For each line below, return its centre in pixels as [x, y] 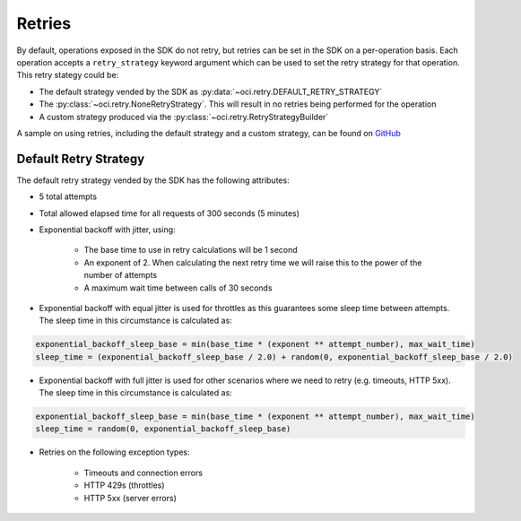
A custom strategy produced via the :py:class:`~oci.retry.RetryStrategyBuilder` [184, 117]
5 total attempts [68, 196]
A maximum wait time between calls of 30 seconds [178, 288]
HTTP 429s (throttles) [124, 485]
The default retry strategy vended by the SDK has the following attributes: [153, 180]
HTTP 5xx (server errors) [130, 498]
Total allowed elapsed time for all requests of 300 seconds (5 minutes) [169, 213]
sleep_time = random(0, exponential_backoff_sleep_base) [163, 429]
